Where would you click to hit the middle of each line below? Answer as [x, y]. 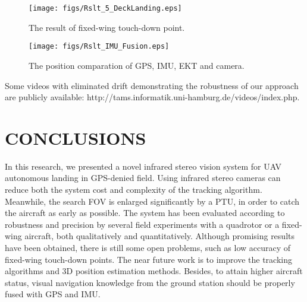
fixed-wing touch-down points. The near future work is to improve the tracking [148, 259]
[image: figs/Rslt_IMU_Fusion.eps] [99, 47]
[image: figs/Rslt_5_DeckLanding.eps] [105, 8]
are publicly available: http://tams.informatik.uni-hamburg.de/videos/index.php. [152, 97]
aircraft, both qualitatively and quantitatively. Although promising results [159, 236]
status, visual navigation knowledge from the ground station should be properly [150, 282]
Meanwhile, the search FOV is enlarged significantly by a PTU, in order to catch [152, 201]
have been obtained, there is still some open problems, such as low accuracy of [148, 247]
